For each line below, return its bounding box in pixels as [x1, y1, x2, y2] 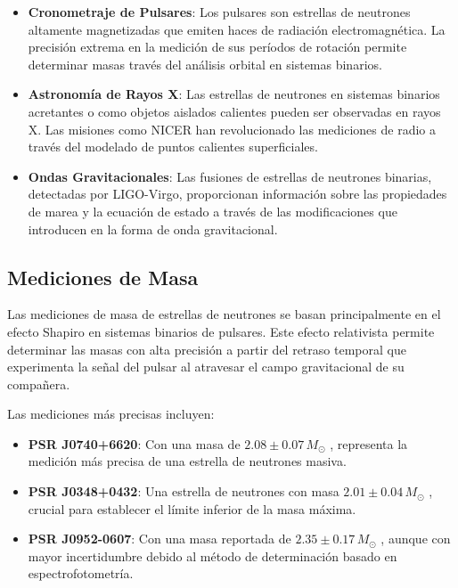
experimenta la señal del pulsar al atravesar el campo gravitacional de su [7, 357, 405, 376]
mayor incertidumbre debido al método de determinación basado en [28, 546, 397, 565]
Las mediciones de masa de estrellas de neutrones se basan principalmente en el [7, 305, 441, 323]
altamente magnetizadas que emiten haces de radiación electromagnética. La [28, 20, 446, 38]
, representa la [330, 434, 408, 453]
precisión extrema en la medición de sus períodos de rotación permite [28, 37, 407, 56]
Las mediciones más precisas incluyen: [7, 404, 215, 423]
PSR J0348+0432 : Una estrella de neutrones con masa [28, 482, 339, 501]
